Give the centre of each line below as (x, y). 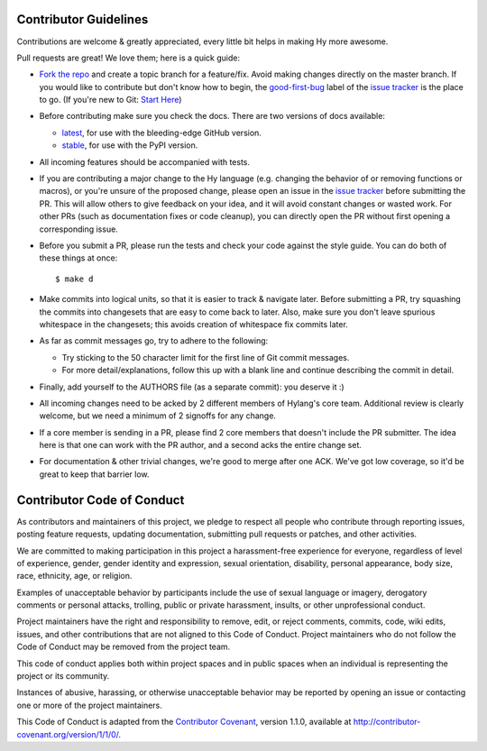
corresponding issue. (79, 229)
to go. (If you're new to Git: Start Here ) (110, 100)
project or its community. (63, 676)
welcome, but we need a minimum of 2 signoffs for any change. (158, 416)
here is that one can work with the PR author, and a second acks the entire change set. (201, 445)
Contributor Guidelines (83, 19)
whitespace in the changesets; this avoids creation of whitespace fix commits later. (194, 324)
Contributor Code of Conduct (101, 500)
